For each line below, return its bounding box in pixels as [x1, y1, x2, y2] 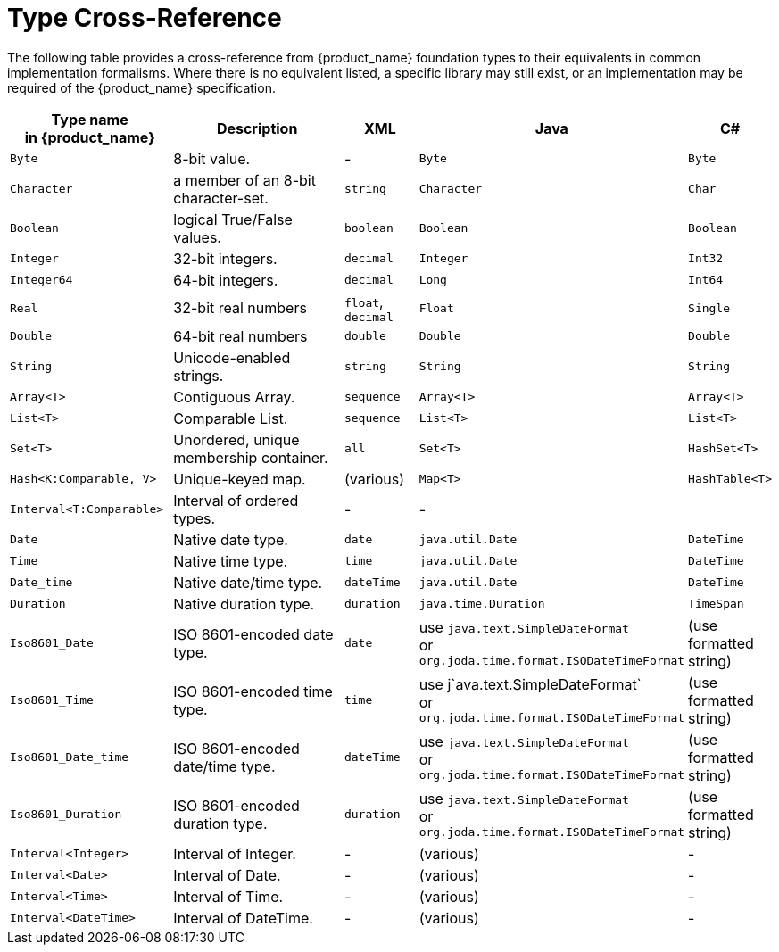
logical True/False [173, 210, 293, 228]
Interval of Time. [173, 887, 284, 906]
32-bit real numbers [173, 299, 307, 318]
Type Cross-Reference [7, 3, 282, 33]
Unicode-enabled [173, 348, 291, 367]
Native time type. [173, 551, 288, 570]
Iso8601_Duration [10, 807, 122, 822]
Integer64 [10, 273, 73, 287]
